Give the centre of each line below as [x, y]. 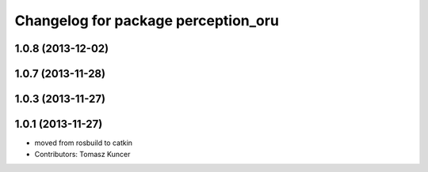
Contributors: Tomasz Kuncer [82, 154]
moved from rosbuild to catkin [84, 143]
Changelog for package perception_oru [147, 21]
